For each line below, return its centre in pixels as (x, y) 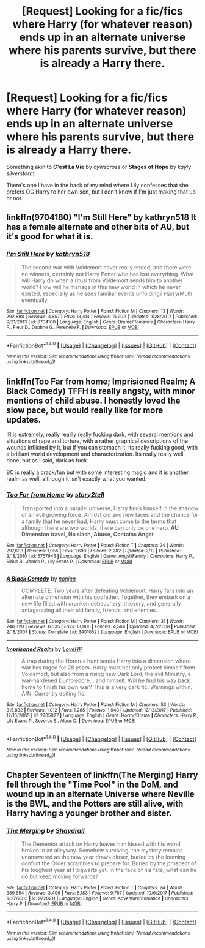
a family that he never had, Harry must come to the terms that (99, 521)
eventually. (35, 300)
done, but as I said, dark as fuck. (47, 461)
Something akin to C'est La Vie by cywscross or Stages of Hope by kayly (99, 167)
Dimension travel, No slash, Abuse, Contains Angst (87, 534)
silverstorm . (21, 173)
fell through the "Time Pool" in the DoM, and (92, 785)
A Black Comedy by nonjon (41, 578)
